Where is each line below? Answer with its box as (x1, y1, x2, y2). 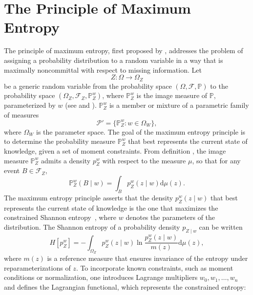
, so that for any (192, 155, 241, 165)
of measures (4, 109, 39, 119)
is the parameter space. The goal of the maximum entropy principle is (36, 126, 246, 137)
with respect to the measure (102, 155, 186, 165)
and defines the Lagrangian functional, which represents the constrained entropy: (4, 281, 246, 292)
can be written (199, 221, 243, 232)
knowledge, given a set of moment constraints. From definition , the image (4, 146, 226, 156)
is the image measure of (136, 90, 208, 100)
